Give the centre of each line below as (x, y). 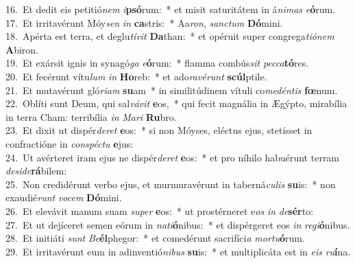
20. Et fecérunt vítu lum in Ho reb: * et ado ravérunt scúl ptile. (136, 76)
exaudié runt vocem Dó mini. (64, 197)
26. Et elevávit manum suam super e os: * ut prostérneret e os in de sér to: (160, 210)
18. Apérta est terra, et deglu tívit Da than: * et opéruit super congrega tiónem (170, 36)
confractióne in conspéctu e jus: (70, 143)
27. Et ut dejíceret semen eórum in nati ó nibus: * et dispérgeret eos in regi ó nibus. (178, 224)
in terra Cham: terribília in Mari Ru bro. (91, 116)
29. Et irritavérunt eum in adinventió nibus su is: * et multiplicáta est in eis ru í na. (178, 251)
